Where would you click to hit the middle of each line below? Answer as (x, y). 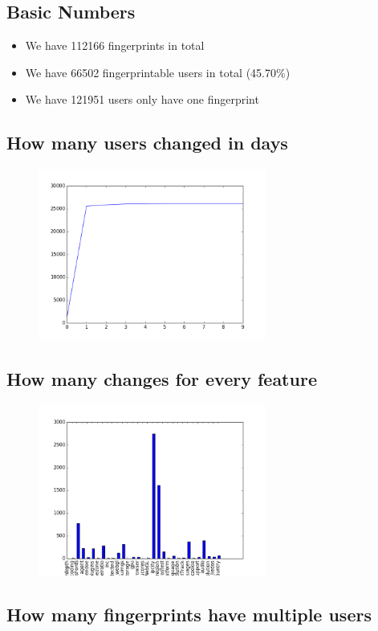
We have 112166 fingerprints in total (115, 45)
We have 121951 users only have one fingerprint (142, 99)
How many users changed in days (147, 143)
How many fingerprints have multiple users (189, 615)
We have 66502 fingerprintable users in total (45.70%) (158, 72)
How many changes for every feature (162, 378)
